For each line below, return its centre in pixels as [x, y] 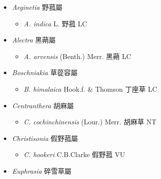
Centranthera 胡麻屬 [43, 105]
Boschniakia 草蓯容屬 [45, 72]
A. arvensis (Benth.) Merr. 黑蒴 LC [77, 56]
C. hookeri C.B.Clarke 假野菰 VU [74, 154]
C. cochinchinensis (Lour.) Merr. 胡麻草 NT [90, 122]
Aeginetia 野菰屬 [37, 7]
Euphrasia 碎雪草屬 [42, 170]
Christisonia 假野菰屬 [45, 138]
